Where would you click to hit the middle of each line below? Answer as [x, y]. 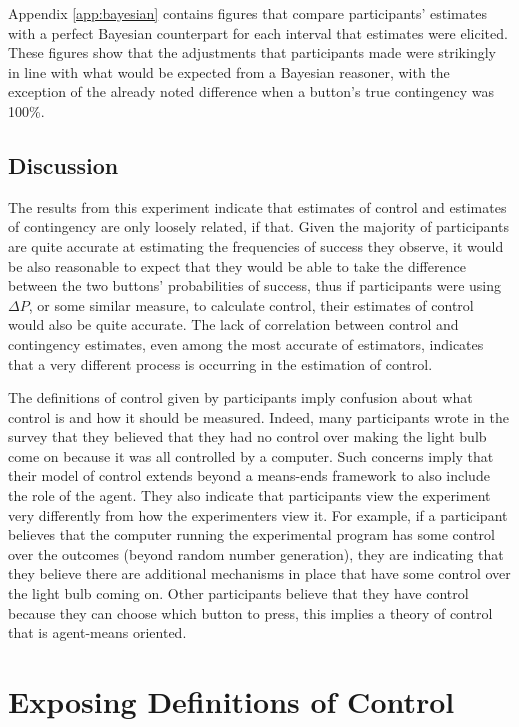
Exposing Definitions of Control [231, 701]
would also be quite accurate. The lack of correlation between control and [233, 324]
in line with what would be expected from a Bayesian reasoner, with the [229, 71]
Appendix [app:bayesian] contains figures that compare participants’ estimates [247, 13]
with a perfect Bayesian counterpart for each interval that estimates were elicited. [258, 32]
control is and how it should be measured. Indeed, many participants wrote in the [258, 416]
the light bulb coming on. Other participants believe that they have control [238, 593]
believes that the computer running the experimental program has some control [251, 534]
